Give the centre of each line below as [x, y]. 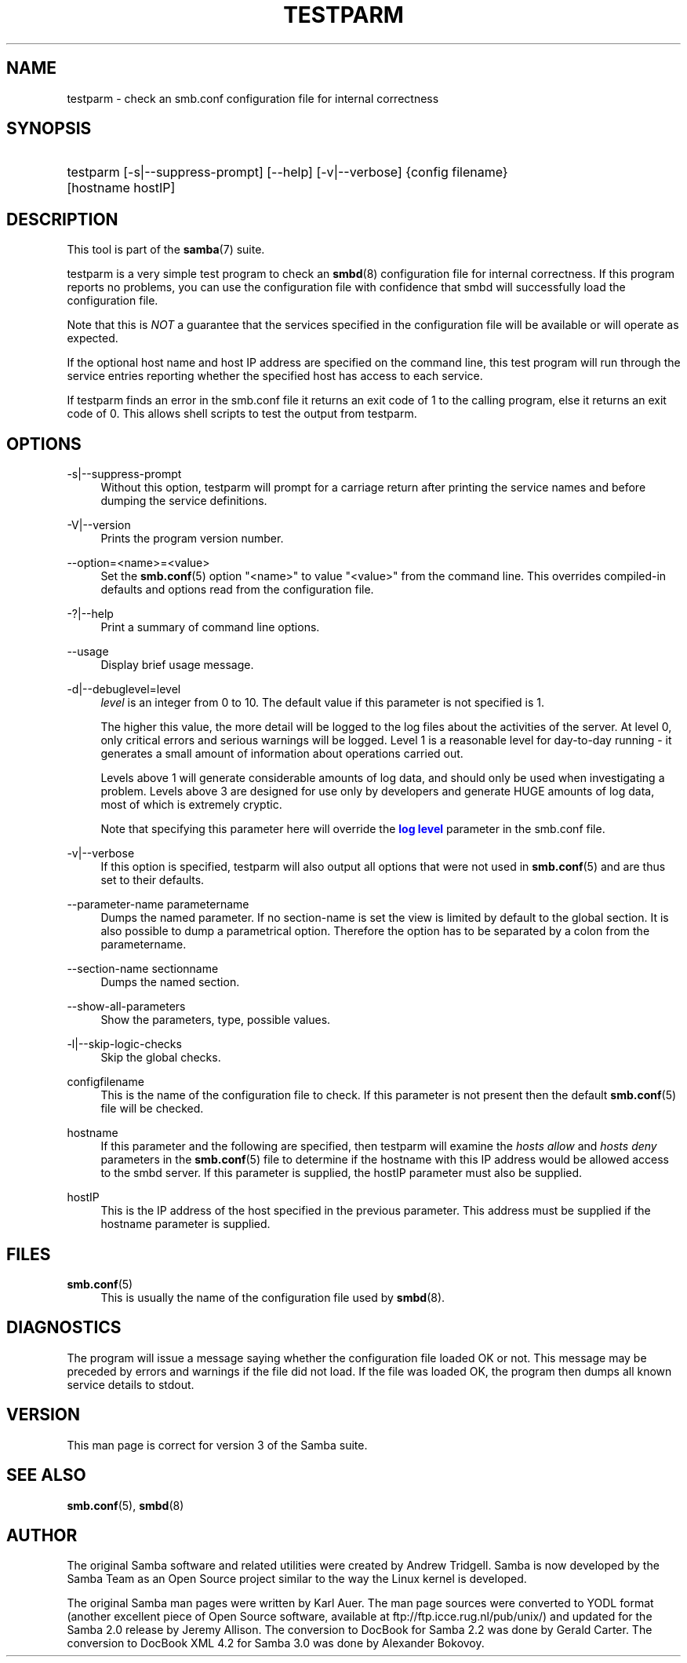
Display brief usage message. [177, 665]
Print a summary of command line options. [210, 627]
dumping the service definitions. [184, 501]
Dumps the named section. [170, 982]
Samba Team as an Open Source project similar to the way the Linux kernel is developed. [297, 1579]
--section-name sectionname [143, 969]
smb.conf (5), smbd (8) [125, 1505]
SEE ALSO [46, 1475]
